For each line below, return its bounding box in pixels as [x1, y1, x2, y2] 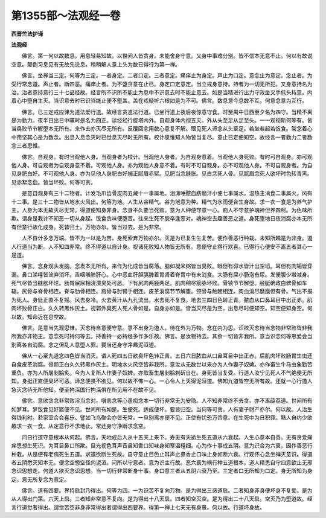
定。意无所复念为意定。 [11, 476, 69, 483]
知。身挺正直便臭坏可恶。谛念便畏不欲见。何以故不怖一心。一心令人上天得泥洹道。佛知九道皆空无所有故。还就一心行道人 [11, 377, 313, 385]
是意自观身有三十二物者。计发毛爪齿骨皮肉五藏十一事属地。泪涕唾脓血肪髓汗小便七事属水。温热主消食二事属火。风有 [21, 190, 313, 197]
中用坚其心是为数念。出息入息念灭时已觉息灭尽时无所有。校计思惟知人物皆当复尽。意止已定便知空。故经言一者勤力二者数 [11, 133, 313, 141]
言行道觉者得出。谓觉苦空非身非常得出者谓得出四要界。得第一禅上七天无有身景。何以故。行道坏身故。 [11, 504, 265, 511]
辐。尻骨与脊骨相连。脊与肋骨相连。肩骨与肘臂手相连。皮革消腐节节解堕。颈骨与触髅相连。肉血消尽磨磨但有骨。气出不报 [11, 287, 313, 295]
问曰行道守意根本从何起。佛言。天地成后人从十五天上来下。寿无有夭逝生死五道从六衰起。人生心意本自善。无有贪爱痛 [21, 433, 313, 441]
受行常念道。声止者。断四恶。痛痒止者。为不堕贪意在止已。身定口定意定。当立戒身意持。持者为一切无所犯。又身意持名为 [11, 80, 313, 88]
